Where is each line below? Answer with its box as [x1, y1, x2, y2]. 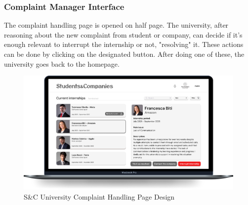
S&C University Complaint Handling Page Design [24, 192, 175, 202]
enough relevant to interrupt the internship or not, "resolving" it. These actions [4, 39, 244, 49]
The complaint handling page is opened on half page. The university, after [4, 20, 229, 30]
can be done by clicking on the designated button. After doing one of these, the [4, 49, 245, 59]
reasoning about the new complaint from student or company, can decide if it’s [4, 29, 243, 40]
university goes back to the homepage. [4, 58, 120, 69]
